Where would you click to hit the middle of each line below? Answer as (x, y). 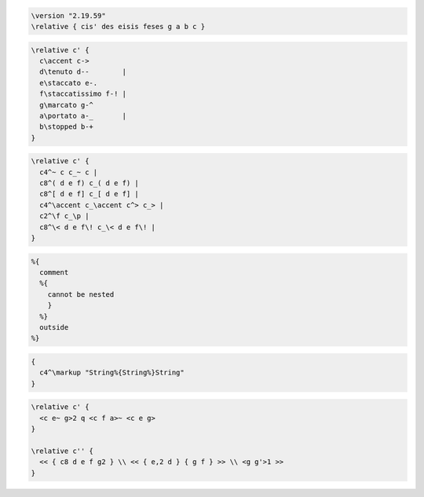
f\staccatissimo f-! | (83, 94)
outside (54, 327)
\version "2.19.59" (68, 15)
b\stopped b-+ (67, 127)
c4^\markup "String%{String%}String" (112, 373)
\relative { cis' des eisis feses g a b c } (118, 26)
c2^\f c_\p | (64, 216)
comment (54, 272)
